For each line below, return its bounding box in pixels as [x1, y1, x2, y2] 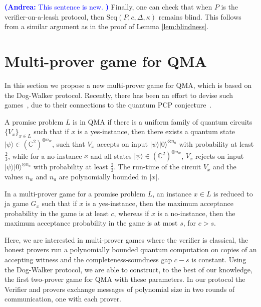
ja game [5, 198, 29, 209]
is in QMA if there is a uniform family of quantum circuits [73, 116, 252, 127]
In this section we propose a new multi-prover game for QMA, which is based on [5, 79, 252, 90]
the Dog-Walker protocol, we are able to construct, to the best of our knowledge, [5, 264, 252, 274]
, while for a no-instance [8, 150, 82, 161]
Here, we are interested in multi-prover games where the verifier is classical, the [5, 234, 248, 245]
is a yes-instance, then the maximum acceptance [86, 198, 233, 209]
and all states [90, 150, 132, 161]
